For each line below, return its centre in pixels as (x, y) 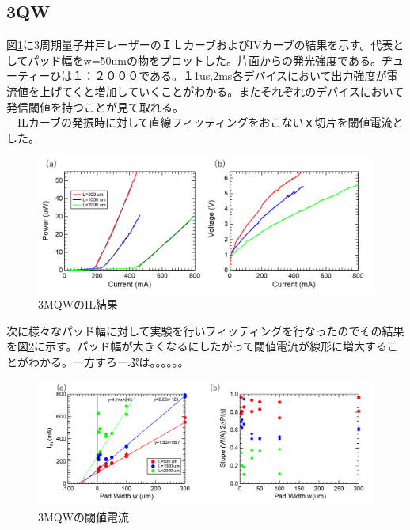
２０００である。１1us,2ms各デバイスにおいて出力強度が (241, 76)
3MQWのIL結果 (78, 304)
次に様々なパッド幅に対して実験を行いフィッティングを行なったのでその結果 (205, 330)
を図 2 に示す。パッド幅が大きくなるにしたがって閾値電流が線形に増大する (197, 346)
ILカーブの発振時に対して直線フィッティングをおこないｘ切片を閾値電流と (210, 122)
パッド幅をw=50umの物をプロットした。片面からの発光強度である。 (205, 60)
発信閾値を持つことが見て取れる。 (95, 106)
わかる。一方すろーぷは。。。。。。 (108, 361)
